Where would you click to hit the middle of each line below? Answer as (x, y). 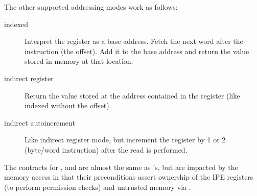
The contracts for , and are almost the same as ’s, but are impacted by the (121, 167)
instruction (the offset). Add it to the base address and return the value (137, 51)
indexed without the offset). (68, 105)
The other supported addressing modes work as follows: (91, 7)
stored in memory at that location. (79, 61)
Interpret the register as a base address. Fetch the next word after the (134, 41)
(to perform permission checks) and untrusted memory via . (98, 187)
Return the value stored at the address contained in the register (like (132, 95)
